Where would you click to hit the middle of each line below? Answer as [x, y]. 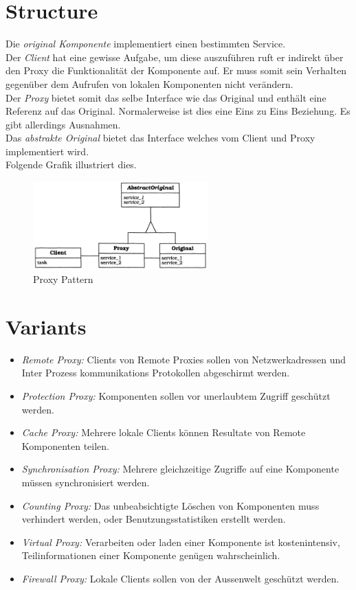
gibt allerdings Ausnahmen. [63, 124]
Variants [46, 326]
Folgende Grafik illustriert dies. [71, 164]
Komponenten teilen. [65, 445]
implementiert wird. [47, 151]
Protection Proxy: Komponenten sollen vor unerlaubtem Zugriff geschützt [176, 396]
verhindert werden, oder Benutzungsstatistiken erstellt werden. [154, 519]
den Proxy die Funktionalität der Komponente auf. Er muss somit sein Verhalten [176, 70]
